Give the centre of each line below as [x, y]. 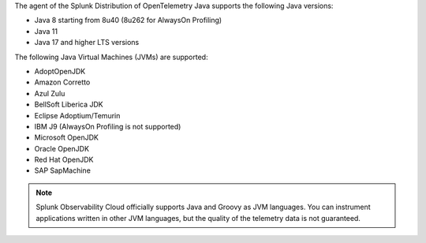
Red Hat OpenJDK [64, 160]
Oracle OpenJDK [62, 148]
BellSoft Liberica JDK [69, 105]
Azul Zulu [50, 93]
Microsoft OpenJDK [66, 137]
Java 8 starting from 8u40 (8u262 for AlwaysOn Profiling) [128, 21]
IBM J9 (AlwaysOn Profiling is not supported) [108, 126]
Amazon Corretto [62, 82]
